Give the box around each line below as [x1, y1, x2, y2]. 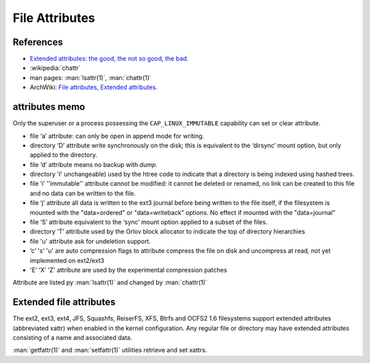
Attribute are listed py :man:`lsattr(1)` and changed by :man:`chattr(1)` [12, 278, 208, 287]
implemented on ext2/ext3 [29, 256, 105, 264]
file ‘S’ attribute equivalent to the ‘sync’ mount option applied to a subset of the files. [29, 218, 268, 226]
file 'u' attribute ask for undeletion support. [29, 237, 151, 245]
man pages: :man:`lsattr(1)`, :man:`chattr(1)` [29, 73, 152, 82]
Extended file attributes [12, 297, 116, 308]
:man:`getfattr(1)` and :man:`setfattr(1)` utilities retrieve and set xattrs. [12, 346, 208, 354]
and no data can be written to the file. [29, 189, 136, 197]
